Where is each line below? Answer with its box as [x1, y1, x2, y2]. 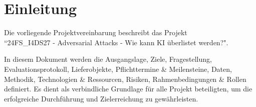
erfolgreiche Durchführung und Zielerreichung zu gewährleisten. [4, 93, 198, 103]
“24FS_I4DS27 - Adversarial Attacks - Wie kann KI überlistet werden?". [4, 37, 228, 47]
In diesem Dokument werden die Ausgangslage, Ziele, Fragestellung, [4, 54, 212, 64]
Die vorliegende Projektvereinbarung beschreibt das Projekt [4, 27, 187, 38]
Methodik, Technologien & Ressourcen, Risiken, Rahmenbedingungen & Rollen [4, 73, 246, 84]
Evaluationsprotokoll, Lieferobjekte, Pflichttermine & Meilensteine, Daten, [4, 63, 232, 74]
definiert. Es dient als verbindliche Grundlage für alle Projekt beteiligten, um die [4, 83, 252, 94]
